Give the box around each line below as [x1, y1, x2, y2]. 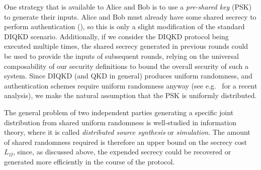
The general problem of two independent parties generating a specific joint [4, 107, 234, 117]
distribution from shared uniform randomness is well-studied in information [4, 117, 236, 127]
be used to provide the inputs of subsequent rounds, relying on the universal [4, 50, 239, 61]
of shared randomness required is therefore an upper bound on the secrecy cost [4, 136, 247, 147]
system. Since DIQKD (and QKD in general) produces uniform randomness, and [4, 70, 252, 81]
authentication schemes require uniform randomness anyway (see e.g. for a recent [4, 80, 257, 91]
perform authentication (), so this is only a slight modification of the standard [4, 21, 245, 32]
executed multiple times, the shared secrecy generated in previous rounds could [4, 41, 248, 51]
